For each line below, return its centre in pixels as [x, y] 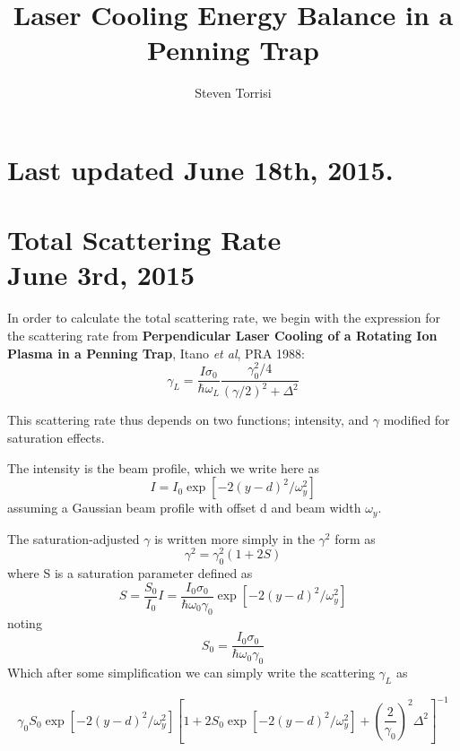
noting [25, 622]
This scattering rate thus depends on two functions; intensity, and [188, 420]
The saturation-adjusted [74, 538]
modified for [417, 420]
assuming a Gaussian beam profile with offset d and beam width [184, 508]
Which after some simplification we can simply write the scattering [191, 673]
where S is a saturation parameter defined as [130, 573]
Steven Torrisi [233, 93]
